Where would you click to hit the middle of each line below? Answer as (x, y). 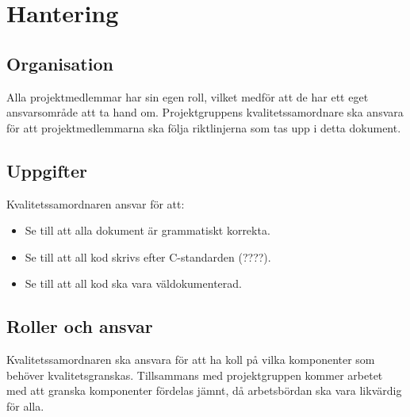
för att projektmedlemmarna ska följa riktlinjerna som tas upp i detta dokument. (204, 127)
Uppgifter (47, 170)
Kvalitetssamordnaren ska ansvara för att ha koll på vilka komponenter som (191, 360)
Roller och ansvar (80, 326)
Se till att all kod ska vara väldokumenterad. (133, 283)
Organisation (60, 63)
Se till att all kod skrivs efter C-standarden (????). (148, 256)
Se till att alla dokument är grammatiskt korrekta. (148, 230)
